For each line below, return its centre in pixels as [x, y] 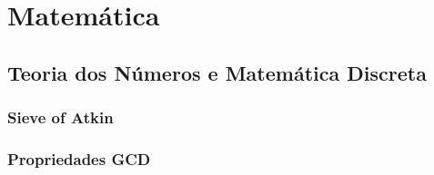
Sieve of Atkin [61, 117]
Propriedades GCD [79, 158]
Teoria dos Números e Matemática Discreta [217, 72]
